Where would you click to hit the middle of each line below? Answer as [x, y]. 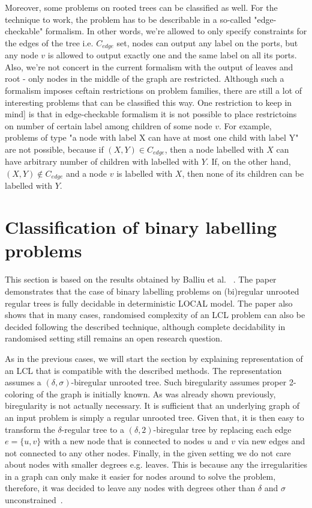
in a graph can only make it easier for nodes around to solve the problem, [140, 476]
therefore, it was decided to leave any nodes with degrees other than [130, 488]
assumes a [23, 382]
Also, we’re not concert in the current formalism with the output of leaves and [149, 66]
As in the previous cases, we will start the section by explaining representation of [154, 358]
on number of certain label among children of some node [109, 125]
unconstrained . [34, 500]
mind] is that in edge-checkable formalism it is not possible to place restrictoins [151, 114]
